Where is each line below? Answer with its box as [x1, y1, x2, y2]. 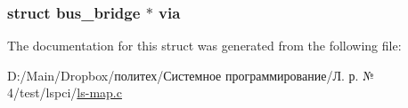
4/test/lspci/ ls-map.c [7, 83, 122, 102]
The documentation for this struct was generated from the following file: [7, 36, 402, 55]
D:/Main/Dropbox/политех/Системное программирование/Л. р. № [7, 66, 374, 84]
